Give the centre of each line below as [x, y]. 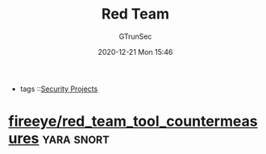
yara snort [76, 139]
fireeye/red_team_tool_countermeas [133, 121]
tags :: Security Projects [59, 89]
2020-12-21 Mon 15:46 [135, 52]
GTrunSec [135, 36]
